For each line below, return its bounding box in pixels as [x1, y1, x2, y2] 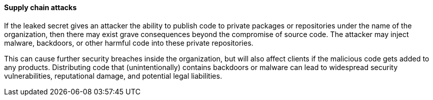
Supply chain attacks [4, 3, 77, 12]
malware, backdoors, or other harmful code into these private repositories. [4, 38, 254, 47]
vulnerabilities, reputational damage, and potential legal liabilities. [4, 71, 222, 80]
